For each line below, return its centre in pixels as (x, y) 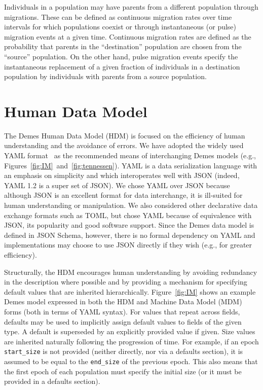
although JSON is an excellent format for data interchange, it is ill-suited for (123, 195)
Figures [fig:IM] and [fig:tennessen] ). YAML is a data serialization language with (131, 165)
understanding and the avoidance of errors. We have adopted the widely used (124, 145)
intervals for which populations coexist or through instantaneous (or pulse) (120, 27)
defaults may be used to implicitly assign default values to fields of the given (123, 321)
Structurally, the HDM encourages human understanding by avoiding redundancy (131, 272)
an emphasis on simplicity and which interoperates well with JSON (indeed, (122, 175)
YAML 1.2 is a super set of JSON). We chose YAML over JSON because (117, 185)
